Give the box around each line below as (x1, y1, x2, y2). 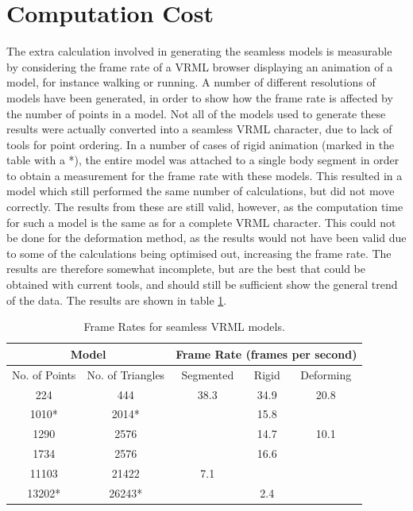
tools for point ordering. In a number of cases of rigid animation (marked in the (6, 136, 395, 152)
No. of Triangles (87, 366, 165, 382)
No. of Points (12, 366, 76, 382)
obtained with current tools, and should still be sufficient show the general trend (6, 276, 398, 293)
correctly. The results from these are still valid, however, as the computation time (6, 198, 403, 215)
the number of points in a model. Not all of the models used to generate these (6, 105, 386, 121)
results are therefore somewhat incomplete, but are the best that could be (6, 260, 365, 277)
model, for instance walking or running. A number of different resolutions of (6, 74, 376, 90)
